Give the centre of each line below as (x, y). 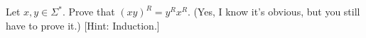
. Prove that (88, 11)
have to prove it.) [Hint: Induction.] (83, 25)
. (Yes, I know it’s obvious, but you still (274, 11)
